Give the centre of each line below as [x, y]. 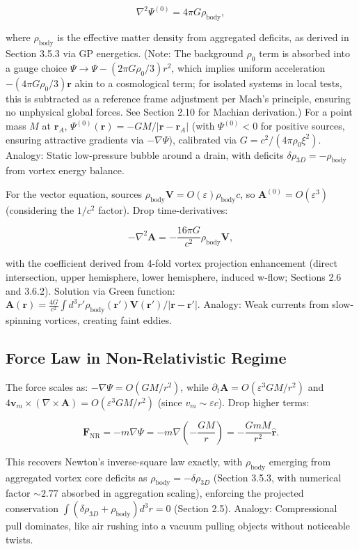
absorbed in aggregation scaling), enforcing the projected [183, 493]
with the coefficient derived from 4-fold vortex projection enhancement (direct [171, 263]
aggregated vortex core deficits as [77, 477]
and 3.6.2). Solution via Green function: [90, 290]
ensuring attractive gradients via [75, 139]
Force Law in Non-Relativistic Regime [146, 358]
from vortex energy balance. [65, 170]
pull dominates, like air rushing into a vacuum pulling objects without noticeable [178, 526]
